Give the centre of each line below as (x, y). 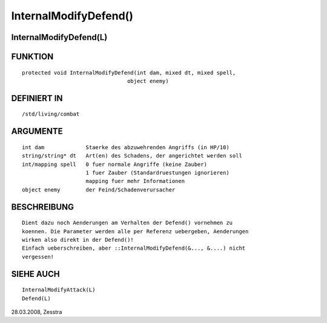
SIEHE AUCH (35, 274)
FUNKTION (32, 57)
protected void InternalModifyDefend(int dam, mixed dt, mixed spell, (129, 72)
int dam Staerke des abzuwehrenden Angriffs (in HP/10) (126, 147)
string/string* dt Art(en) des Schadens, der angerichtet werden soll (132, 156)
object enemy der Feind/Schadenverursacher (99, 190)
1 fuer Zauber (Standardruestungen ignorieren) (157, 172)
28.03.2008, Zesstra (37, 311)
